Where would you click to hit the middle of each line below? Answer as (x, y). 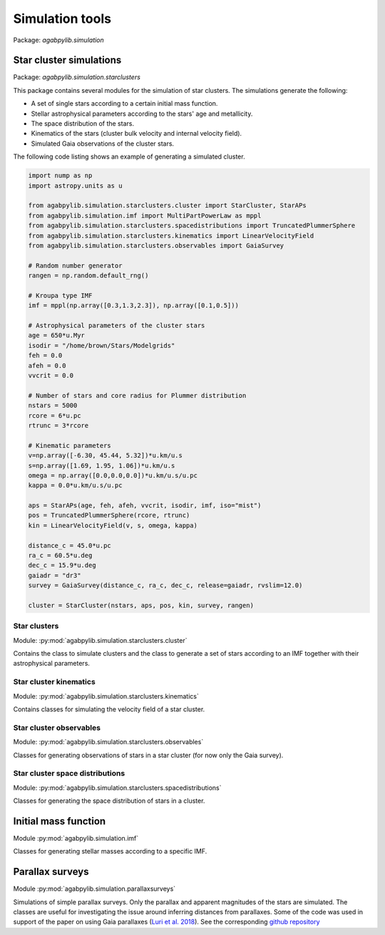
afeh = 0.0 (47, 365)
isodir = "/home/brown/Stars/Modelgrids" (102, 345)
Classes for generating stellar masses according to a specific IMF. (110, 851)
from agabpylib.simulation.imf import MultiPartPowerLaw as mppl (145, 215)
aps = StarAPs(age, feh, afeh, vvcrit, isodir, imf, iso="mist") (145, 506)
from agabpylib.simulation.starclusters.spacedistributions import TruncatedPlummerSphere (192, 226)
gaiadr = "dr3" (55, 575)
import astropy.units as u (75, 185)
